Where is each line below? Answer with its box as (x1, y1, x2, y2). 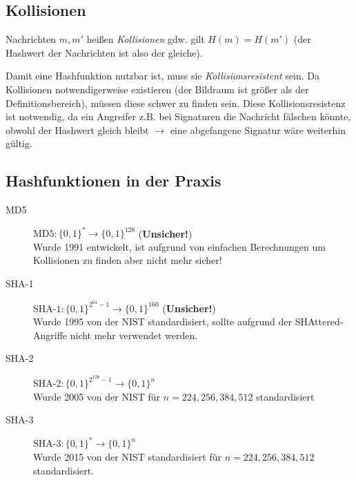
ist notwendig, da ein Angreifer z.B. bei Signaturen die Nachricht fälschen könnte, (6, 109, 351, 124)
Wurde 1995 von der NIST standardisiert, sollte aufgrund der (33, 314, 293, 329)
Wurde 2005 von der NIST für (33, 389, 161, 403)
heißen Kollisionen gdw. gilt (86, 32, 205, 46)
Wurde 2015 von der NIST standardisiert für (33, 450, 221, 463)
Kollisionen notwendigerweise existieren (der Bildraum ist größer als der (6, 81, 309, 96)
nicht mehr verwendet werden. (70, 327, 198, 342)
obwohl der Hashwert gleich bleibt (6, 122, 149, 137)
